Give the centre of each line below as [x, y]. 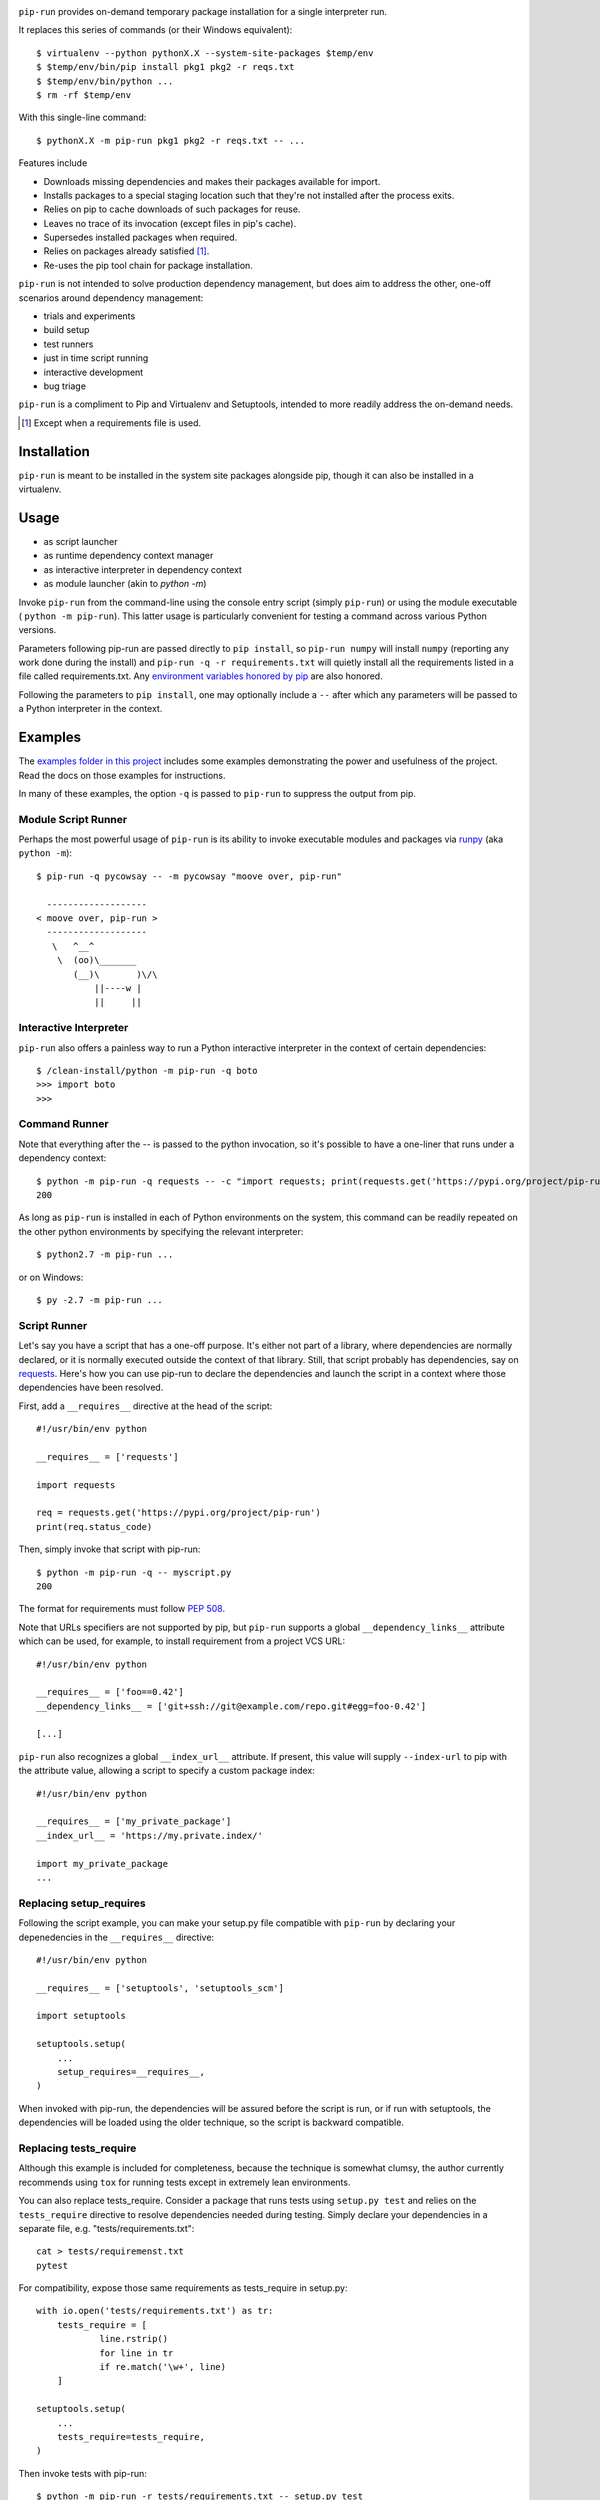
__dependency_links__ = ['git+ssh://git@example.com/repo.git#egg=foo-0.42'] [231, 1706]
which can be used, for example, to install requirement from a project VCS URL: [181, 1641]
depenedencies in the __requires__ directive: [116, 1937]
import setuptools [81, 2016]
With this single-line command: [82, 117]
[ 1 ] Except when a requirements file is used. [111, 422]
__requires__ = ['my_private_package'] [134, 1821]
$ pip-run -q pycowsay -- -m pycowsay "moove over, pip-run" [189, 876]
